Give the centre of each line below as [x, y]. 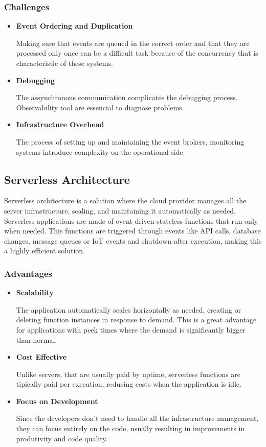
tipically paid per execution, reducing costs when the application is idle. [129, 384]
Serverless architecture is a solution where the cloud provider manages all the [125, 201]
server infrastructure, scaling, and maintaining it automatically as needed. [120, 210]
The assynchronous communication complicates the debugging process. [127, 97]
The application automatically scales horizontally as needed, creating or [129, 309]
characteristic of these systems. [64, 63]
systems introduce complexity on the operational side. [101, 151]
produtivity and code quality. [62, 438]
